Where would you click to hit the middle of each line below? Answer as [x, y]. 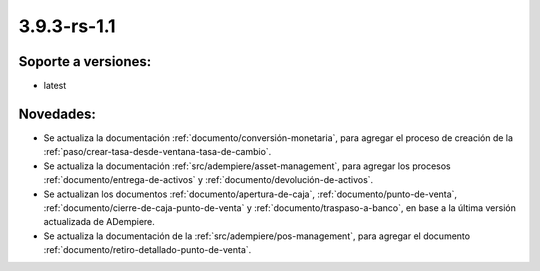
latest [55, 86]
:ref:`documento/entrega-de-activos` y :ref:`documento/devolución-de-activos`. [208, 180]
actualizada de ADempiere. [99, 222]
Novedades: [57, 113]
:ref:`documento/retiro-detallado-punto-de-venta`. [147, 250]
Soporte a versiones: [85, 61]
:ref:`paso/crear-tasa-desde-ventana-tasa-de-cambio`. [157, 152]
